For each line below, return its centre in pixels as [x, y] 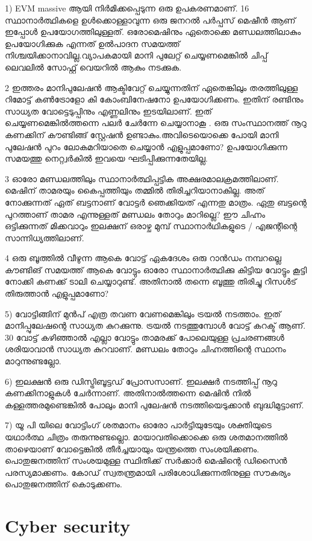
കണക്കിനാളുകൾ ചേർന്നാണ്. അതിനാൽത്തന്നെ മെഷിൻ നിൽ [128, 393]
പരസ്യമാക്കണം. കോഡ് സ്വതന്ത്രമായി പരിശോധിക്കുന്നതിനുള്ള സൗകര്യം [148, 472]
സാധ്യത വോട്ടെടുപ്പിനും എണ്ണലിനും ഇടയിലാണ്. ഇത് [108, 111]
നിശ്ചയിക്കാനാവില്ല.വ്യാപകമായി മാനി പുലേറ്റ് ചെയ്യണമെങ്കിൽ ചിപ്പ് [136, 55]
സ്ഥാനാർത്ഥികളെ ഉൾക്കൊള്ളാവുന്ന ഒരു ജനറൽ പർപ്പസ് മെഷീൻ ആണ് [150, 20]
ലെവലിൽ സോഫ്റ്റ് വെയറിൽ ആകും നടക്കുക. [93, 67]
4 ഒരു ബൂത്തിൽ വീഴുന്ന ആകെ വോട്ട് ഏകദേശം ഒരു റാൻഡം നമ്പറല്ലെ [143, 258]
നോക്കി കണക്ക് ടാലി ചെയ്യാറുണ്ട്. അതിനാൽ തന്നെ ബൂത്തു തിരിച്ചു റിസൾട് [151, 281]
